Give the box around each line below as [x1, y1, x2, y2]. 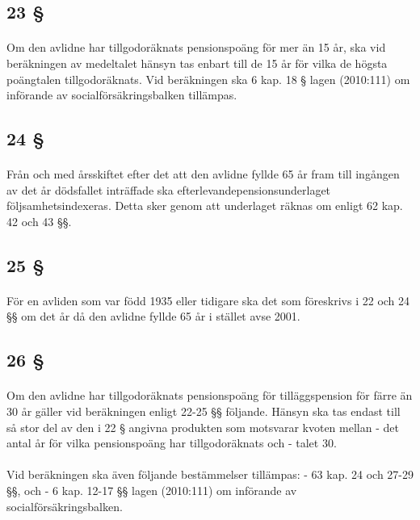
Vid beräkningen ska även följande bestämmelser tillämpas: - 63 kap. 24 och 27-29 [6, 466, 414, 483]
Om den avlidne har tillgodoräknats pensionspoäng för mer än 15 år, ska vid [6, 39, 386, 56]
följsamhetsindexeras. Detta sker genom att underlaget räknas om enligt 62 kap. [6, 197, 403, 214]
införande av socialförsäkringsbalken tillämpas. [6, 86, 237, 103]
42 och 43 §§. [6, 212, 72, 229]
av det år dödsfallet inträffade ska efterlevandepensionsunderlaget [6, 181, 331, 198]
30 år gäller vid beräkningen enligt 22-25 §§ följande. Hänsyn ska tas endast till [6, 403, 401, 420]
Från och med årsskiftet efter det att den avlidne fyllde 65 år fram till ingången [6, 166, 400, 182]
